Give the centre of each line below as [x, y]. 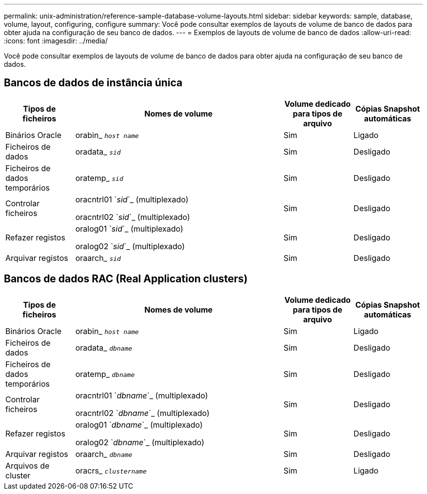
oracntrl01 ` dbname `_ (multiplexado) [142, 395]
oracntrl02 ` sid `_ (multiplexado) [133, 217]
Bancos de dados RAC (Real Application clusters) [126, 279]
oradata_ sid [98, 151]
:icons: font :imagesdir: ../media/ [56, 41]
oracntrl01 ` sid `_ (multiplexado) [132, 199]
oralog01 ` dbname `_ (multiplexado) [139, 425]
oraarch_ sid [98, 258]
